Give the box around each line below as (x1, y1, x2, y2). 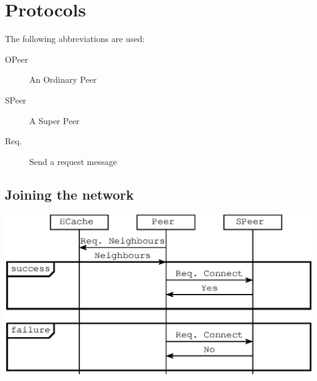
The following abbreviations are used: (5, 32, 145, 45)
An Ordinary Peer (29, 73, 97, 86)
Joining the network (5, 184, 134, 203)
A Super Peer (29, 114, 80, 127)
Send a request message (29, 155, 117, 167)
